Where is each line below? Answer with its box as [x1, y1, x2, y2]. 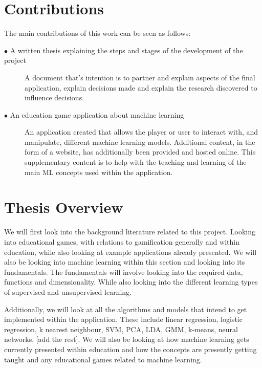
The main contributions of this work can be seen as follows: [4, 28, 191, 38]
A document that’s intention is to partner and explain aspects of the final [25, 72, 255, 82]
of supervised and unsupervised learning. [4, 286, 132, 297]
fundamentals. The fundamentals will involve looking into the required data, [4, 266, 243, 277]
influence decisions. [25, 92, 84, 103]
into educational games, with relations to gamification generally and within [4, 236, 239, 247]
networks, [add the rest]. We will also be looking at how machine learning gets [4, 334, 249, 344]
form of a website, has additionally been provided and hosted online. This [25, 146, 256, 157]
